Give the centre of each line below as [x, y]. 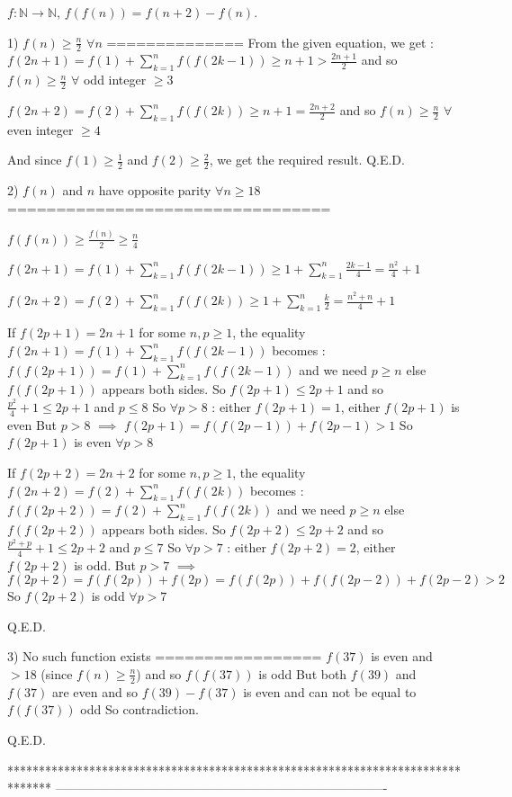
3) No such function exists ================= [165, 656]
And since [35, 160]
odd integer [115, 80]
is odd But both [303, 673]
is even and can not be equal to [330, 691]
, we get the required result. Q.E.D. [307, 160]
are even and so [95, 691]
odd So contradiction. [139, 709]
